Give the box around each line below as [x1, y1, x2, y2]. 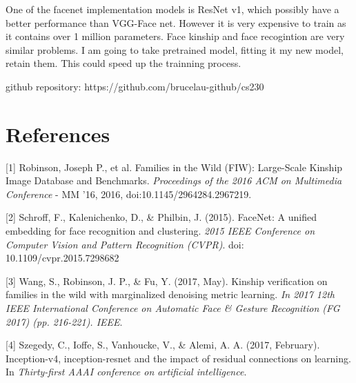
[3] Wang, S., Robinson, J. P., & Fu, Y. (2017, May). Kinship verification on [6, 273, 328, 288]
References [6, 119, 110, 148]
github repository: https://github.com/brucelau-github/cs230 [6, 79, 264, 93]
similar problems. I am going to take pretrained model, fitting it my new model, [6, 42, 344, 57]
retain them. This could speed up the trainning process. [6, 56, 241, 70]
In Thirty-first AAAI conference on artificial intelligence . [6, 364, 247, 379]
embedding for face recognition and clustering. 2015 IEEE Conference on [6, 224, 315, 238]
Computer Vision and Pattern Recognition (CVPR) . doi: [6, 237, 244, 251]
